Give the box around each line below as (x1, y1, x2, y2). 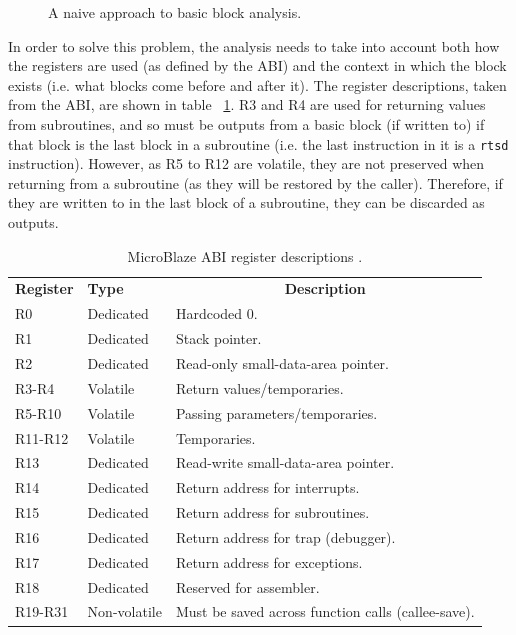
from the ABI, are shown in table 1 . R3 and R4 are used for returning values (8, 94, 486, 115)
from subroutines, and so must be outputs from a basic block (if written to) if (8, 113, 485, 134)
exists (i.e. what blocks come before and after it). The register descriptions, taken (8, 74, 507, 95)
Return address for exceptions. (175, 551, 363, 572)
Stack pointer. (175, 328, 262, 349)
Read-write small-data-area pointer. (175, 452, 395, 473)
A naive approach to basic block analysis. (48, 2, 302, 22)
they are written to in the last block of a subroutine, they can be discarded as (8, 192, 485, 213)
